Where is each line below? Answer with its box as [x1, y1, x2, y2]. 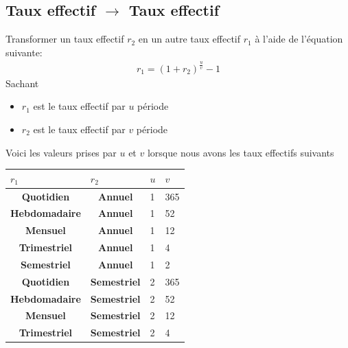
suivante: [5, 45, 43, 59]
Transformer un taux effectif [5, 32, 124, 46]
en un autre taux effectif [138, 32, 241, 46]
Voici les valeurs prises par [5, 145, 117, 159]
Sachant [5, 76, 39, 90]
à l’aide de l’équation [255, 32, 343, 46]
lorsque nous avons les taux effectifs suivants [147, 145, 334, 159]
